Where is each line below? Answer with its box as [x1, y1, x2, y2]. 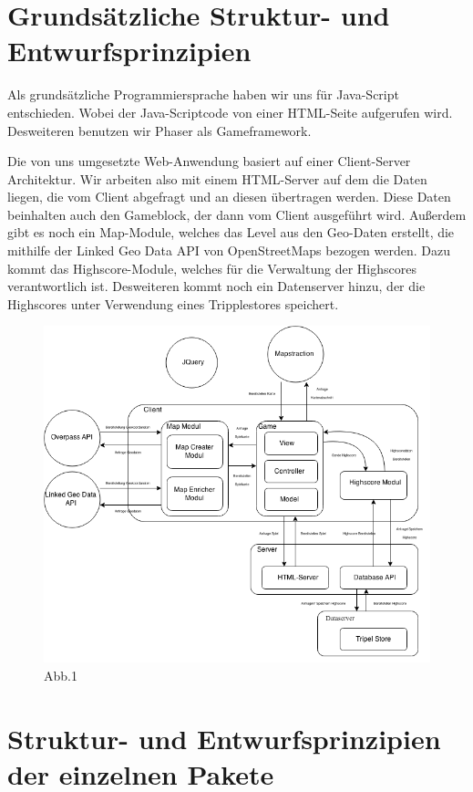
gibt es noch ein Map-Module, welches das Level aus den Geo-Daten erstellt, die [7, 223, 455, 242]
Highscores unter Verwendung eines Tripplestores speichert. [7, 294, 339, 313]
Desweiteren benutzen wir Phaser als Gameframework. [7, 120, 312, 140]
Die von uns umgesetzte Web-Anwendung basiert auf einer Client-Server [7, 151, 411, 171]
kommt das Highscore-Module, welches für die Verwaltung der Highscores [7, 258, 416, 277]
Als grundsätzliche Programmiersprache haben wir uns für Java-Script [7, 85, 399, 104]
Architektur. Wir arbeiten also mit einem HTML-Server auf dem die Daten [7, 169, 427, 188]
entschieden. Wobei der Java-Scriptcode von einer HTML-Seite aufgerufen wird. [7, 102, 453, 121]
